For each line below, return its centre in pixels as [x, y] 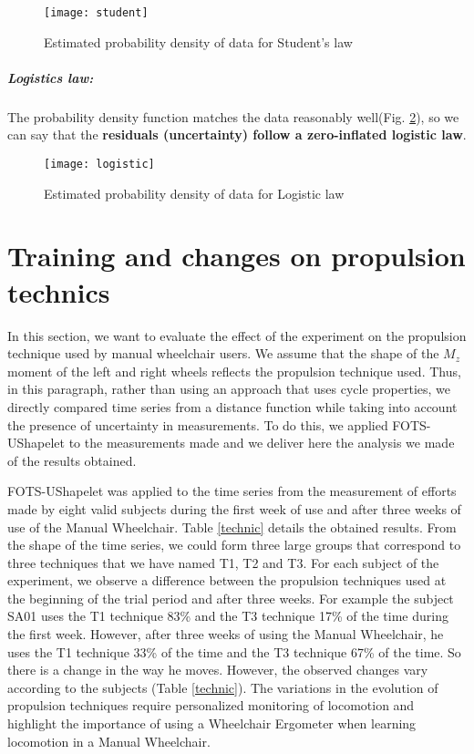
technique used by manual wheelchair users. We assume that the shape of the [223, 353]
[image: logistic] [99, 164]
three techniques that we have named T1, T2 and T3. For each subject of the [223, 562]
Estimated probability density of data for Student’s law [198, 41]
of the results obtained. [72, 460]
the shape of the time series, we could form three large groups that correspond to [234, 545]
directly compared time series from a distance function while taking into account [232, 406]
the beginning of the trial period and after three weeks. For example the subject [231, 598]
